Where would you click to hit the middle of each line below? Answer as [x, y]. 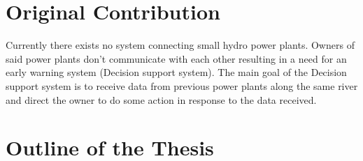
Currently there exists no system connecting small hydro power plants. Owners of [180, 45]
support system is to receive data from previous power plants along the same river [182, 85]
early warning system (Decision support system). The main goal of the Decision [176, 72]
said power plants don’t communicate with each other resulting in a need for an [176, 58]
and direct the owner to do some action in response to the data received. [161, 99]
